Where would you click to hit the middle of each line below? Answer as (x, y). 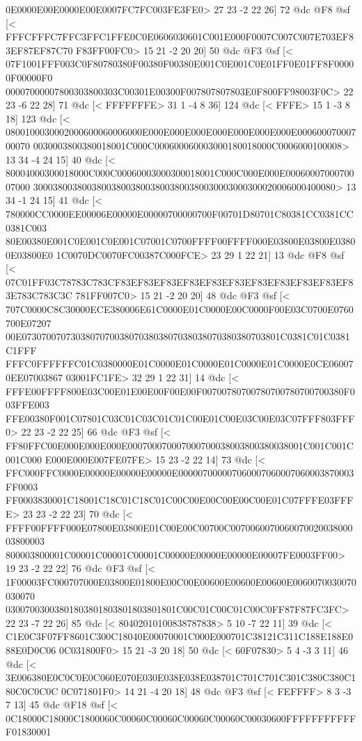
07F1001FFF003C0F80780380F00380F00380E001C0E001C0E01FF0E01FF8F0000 (180, 64)
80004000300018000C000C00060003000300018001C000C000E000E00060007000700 (180, 173)
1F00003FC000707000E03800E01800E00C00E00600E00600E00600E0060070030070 (181, 581)
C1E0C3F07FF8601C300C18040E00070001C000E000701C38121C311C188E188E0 (179, 636)
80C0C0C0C (32, 691)
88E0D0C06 (31, 650)
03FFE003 (27, 405)
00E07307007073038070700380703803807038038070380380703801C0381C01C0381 (178, 336)
